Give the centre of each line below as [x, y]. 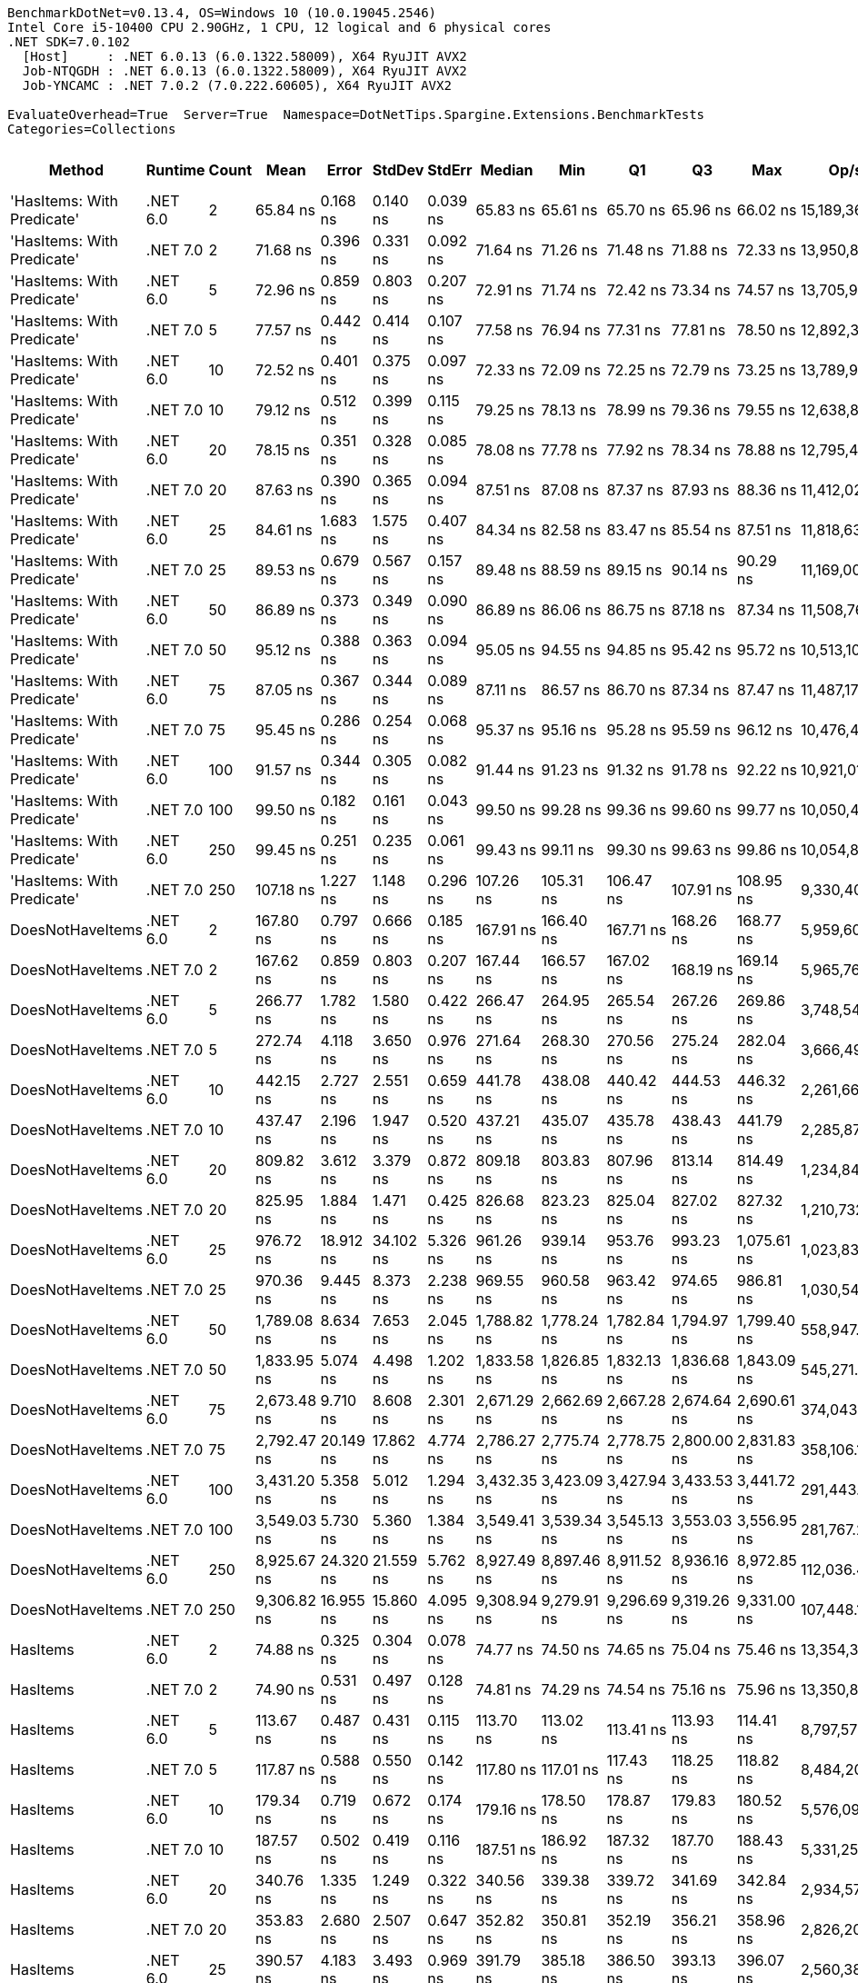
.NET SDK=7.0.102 [69, 42]
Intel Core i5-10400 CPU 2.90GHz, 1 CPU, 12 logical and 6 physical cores [279, 27]
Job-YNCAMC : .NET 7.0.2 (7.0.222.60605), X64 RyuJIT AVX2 [237, 85]
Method [76, 170]
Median [507, 170]
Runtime [175, 170]
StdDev [398, 170]
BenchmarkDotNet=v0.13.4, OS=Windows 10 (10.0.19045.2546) [222, 13]
